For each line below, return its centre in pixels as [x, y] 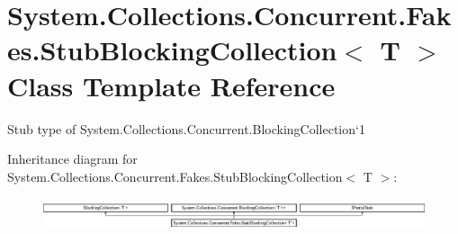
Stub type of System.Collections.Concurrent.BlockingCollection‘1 [186, 128]
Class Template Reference [171, 85]
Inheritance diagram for [72, 159]
